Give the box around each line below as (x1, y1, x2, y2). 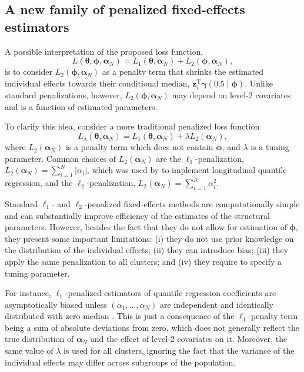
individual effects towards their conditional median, (5, 77, 190, 89)
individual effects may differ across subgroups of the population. (5, 356, 236, 368)
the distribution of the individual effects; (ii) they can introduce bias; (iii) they (5, 244, 289, 256)
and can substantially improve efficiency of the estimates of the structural (5, 209, 270, 221)
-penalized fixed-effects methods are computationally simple (84, 197, 300, 210)
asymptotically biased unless (5, 298, 107, 310)
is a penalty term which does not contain (65, 141, 213, 153)
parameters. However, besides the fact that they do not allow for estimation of (5, 221, 287, 233)
